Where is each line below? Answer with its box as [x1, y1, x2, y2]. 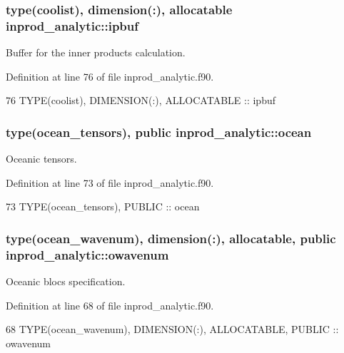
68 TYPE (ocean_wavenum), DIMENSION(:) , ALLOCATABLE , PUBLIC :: [6, 322, 339, 337]
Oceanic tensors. [6, 151, 77, 166]
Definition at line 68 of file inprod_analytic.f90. [6, 297, 214, 312]
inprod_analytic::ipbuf [6, 16, 139, 34]
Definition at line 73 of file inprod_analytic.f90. [6, 175, 214, 190]
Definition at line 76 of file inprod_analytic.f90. [6, 68, 214, 83]
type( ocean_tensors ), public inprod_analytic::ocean [6, 123, 312, 140]
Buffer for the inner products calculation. [6, 45, 186, 60]
